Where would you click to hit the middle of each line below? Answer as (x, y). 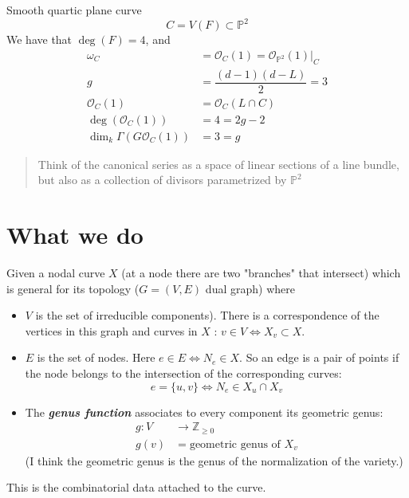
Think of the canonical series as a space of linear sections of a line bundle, (218, 164)
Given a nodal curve (56, 273)
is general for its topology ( (73, 288)
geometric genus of (235, 444)
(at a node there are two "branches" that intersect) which (261, 273)
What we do (75, 235)
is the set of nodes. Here (96, 357)
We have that (39, 39)
